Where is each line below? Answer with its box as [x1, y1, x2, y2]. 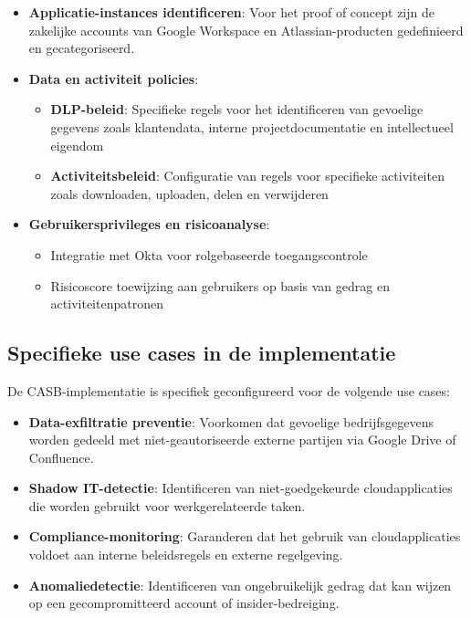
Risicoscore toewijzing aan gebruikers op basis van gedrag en [50, 276, 390, 295]
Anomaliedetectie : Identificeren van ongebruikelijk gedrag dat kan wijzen [28, 575, 452, 594]
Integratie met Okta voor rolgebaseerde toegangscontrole [50, 245, 368, 264]
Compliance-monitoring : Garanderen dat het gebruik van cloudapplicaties [28, 527, 461, 546]
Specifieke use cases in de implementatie [7, 339, 396, 367]
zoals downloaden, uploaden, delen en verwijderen [50, 183, 329, 203]
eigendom [50, 135, 104, 154]
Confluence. [28, 447, 94, 466]
